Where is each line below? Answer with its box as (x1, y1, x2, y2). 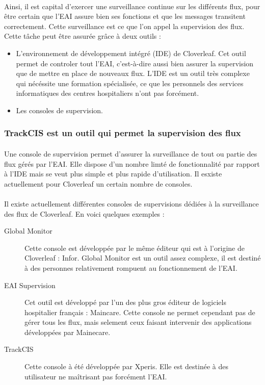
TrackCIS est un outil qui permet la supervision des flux (4, 126, 241, 139)
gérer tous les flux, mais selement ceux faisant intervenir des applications (24, 317, 252, 327)
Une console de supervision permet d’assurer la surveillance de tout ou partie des (4, 148, 257, 159)
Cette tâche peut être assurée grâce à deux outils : (4, 31, 161, 41)
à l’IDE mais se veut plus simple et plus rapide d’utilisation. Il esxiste (4, 168, 222, 179)
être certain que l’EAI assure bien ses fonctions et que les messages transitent (4, 11, 246, 21)
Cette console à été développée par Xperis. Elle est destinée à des (24, 361, 228, 372)
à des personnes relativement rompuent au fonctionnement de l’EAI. (24, 262, 237, 273)
